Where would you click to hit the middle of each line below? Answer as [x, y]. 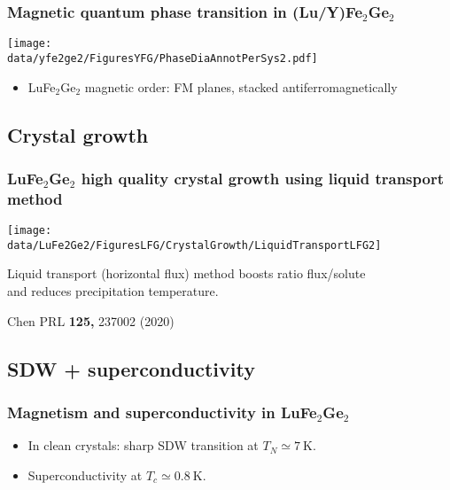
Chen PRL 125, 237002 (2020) [91, 320]
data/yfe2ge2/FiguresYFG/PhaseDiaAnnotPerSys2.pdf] [163, 58]
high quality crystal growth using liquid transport [262, 178]
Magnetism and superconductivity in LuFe [162, 412]
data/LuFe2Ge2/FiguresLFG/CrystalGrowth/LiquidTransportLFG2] [194, 245]
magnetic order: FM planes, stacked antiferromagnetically [241, 86]
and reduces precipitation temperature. [113, 290]
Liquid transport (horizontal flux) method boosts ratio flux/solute [186, 273]
